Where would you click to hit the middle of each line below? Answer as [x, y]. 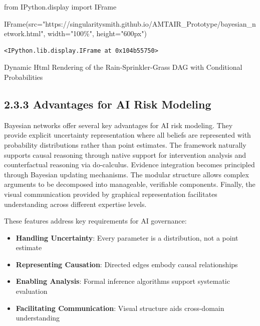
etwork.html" [24, 33]
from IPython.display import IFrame [60, 7]
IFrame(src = [23, 23]
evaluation [32, 291]
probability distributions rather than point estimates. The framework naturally [125, 144]
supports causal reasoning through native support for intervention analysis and [125, 154]
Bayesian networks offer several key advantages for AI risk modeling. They [118, 125]
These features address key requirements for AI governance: [95, 221]
